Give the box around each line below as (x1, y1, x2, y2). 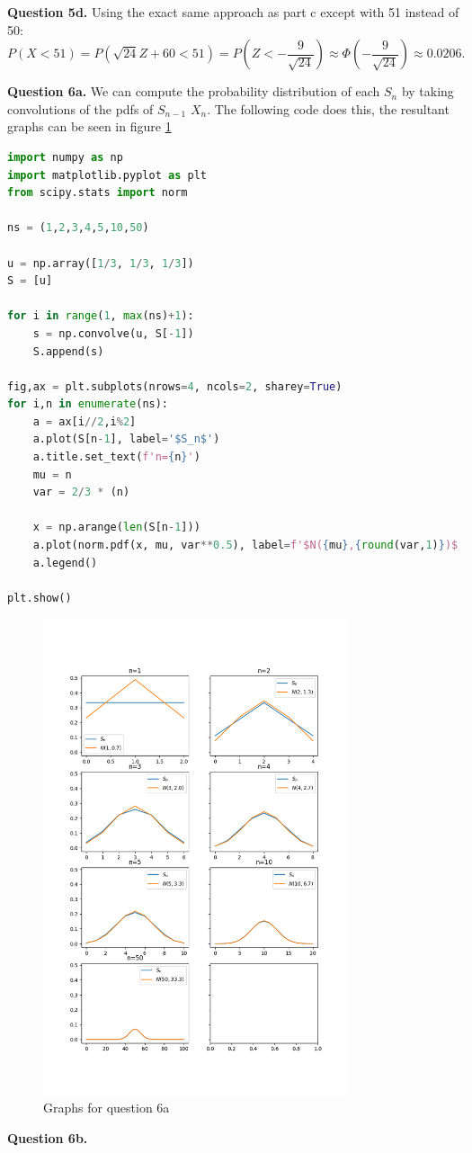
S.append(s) (32, 344, 104, 358)
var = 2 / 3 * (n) (32, 486, 130, 499)
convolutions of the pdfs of (7, 99, 154, 118)
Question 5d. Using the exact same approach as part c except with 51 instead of (7, 3, 459, 21)
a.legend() (32, 556, 98, 569)
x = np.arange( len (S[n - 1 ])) (32, 521, 200, 534)
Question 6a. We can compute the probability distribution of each (7, 82, 380, 101)
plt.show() (7, 591, 72, 604)
